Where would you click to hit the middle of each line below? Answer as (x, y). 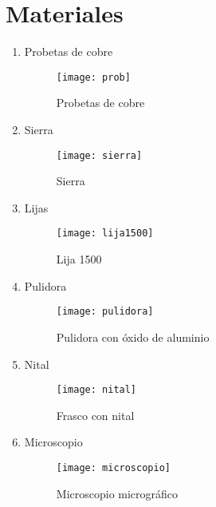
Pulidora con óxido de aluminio (133, 337)
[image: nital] (96, 390)
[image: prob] (93, 77)
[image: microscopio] (113, 467)
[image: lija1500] (105, 234)
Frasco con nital (95, 415)
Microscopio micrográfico (117, 493)
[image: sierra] (99, 155)
